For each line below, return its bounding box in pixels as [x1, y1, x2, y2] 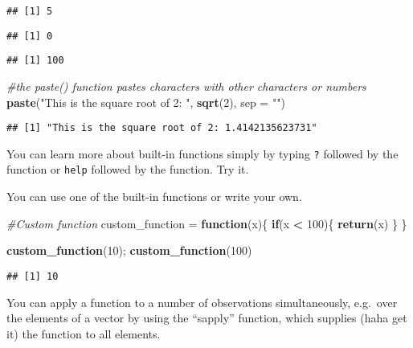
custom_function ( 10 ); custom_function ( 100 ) [6, 242, 252, 259]
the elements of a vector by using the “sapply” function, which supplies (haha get [6, 309, 407, 326]
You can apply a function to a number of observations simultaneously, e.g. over [6, 293, 398, 310]
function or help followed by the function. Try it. [6, 161, 249, 178]
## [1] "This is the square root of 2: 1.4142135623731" [6, 122, 317, 134]
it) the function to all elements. [6, 325, 161, 342]
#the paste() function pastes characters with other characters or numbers [6, 77, 366, 94]
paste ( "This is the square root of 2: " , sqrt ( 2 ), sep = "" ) [6, 93, 285, 110]
